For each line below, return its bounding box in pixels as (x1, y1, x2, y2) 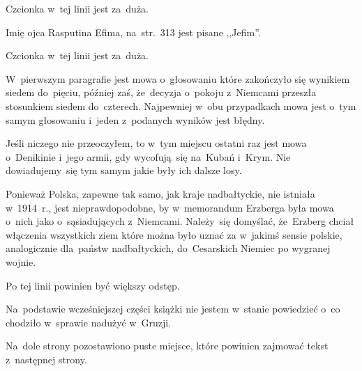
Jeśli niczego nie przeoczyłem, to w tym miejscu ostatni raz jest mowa (6, 136, 307, 150)
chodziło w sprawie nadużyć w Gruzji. (6, 315, 172, 329)
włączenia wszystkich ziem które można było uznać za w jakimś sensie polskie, (6, 227, 342, 242)
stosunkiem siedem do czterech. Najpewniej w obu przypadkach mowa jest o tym (6, 98, 356, 113)
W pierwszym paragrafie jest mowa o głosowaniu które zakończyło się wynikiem (6, 71, 350, 86)
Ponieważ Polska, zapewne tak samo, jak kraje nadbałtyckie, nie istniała (6, 186, 315, 200)
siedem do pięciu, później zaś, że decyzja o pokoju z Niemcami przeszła (6, 85, 317, 100)
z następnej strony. (6, 352, 87, 366)
